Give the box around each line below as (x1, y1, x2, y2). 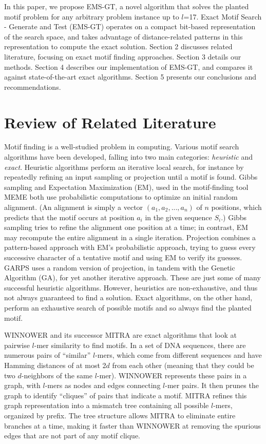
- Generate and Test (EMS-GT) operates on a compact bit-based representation (4, 21, 256, 32)
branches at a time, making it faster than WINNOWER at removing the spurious (4, 420, 261, 431)
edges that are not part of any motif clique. (4, 430, 140, 441)
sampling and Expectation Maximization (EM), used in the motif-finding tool (4, 181, 249, 192)
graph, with (4, 380, 41, 391)
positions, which (211, 202, 262, 213)
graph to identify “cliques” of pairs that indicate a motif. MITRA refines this (4, 390, 247, 400)
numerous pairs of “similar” (4, 350, 91, 360)
